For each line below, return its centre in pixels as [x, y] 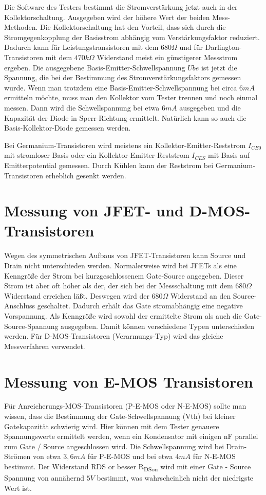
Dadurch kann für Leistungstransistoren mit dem [81, 47]
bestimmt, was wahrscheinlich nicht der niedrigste [175, 478]
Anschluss [20, 306]
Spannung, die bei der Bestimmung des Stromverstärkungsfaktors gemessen [123, 77]
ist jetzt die [219, 67]
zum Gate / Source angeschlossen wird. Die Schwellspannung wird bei [114, 446]
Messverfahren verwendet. [45, 346]
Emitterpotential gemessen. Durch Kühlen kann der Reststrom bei [109, 165]
